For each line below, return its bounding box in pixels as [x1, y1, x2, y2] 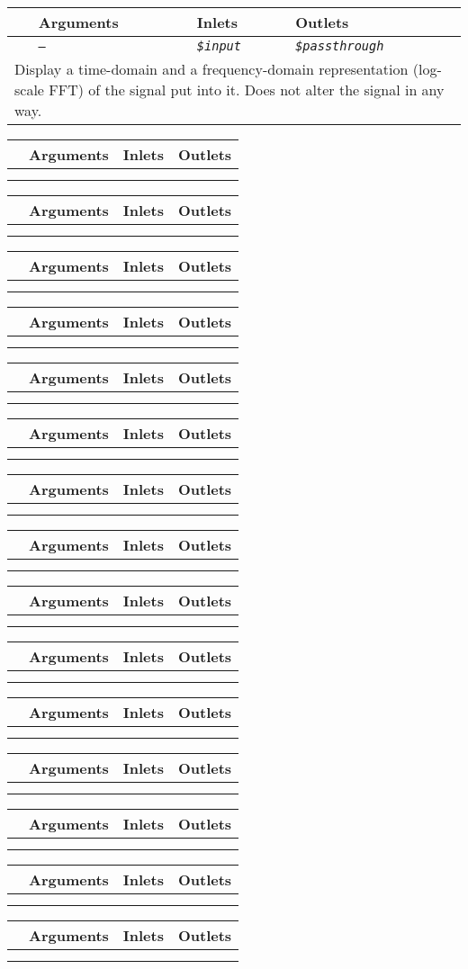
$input [196, 39, 241, 53]
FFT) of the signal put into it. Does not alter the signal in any [49, 79, 445, 100]
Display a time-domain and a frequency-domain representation [14, 58, 409, 79]
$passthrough [295, 39, 384, 53]
